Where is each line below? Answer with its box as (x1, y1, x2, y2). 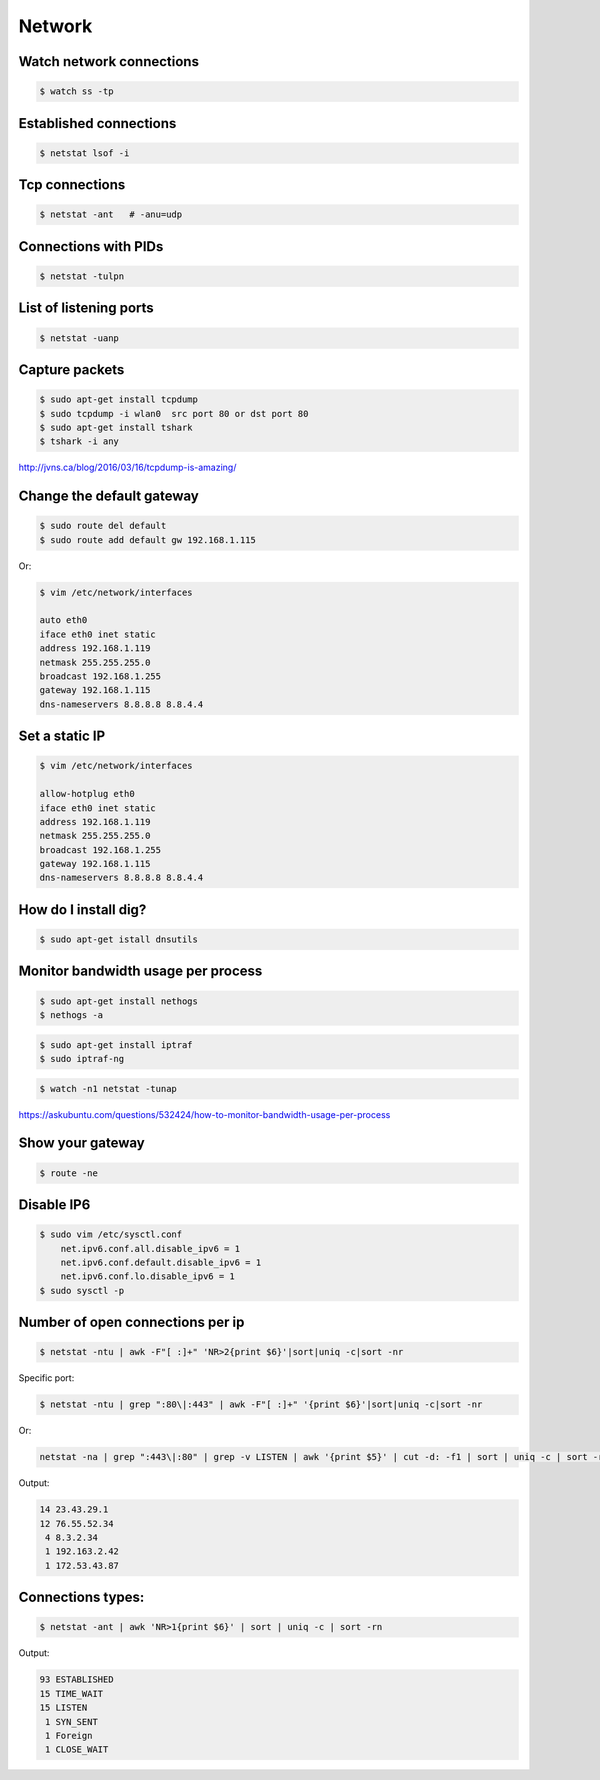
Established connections (18, 115, 177, 132)
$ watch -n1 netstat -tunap (39, 1083, 177, 1094)
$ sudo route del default (39, 520, 167, 532)
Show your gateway (18, 1135, 145, 1152)
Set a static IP (18, 728, 106, 745)
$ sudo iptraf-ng (39, 1053, 125, 1065)
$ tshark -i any (39, 436, 120, 447)
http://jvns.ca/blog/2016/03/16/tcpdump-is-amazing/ (18, 461, 237, 474)
